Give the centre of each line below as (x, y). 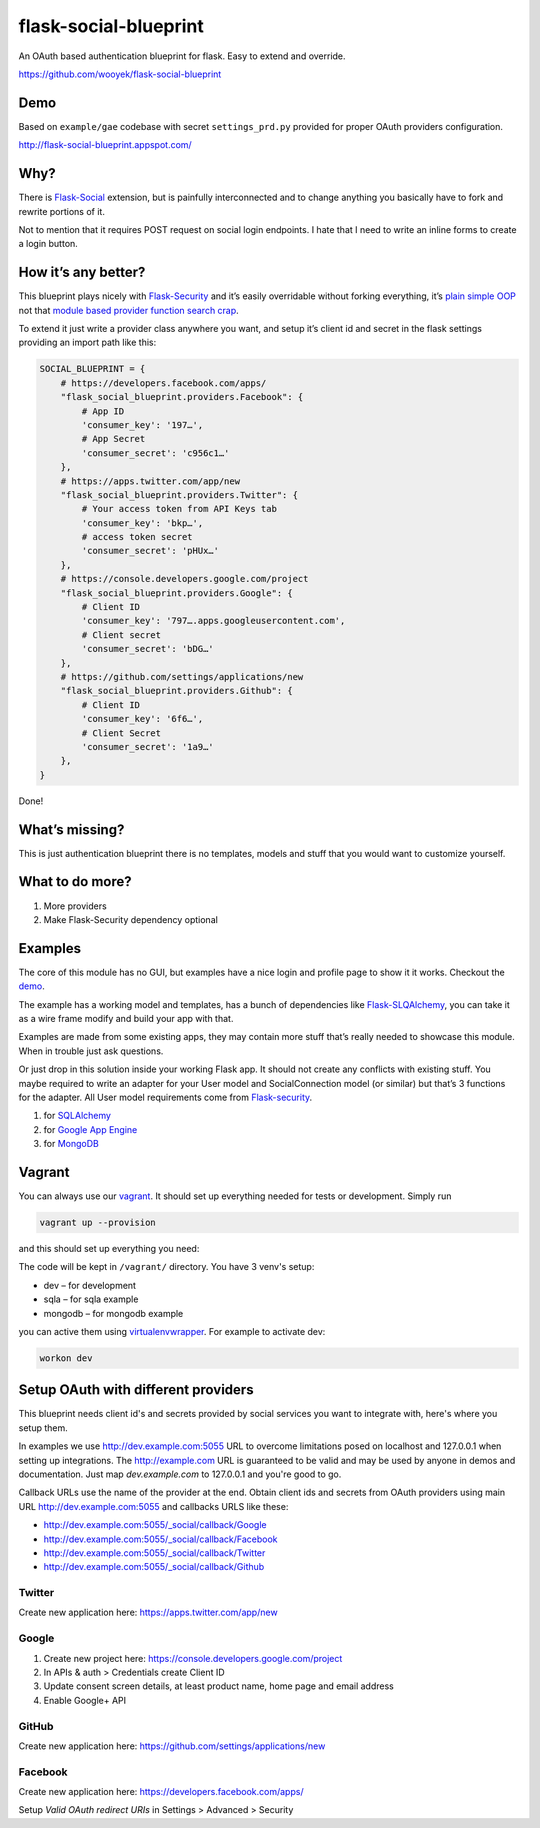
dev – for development (90, 1285)
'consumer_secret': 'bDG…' (147, 649)
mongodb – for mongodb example (113, 1313)
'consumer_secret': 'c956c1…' (155, 453)
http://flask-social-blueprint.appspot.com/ (105, 145)
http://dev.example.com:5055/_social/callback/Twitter (154, 1552)
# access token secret (137, 537)
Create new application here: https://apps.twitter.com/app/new (148, 1612)
